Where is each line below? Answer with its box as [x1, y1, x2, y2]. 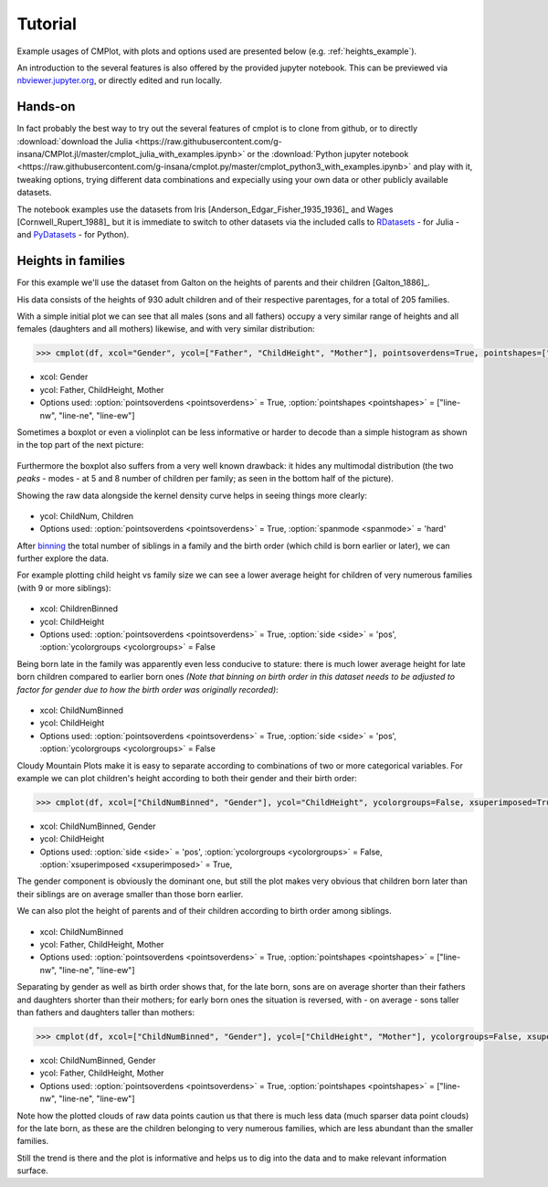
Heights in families [16, 253, 125, 269]
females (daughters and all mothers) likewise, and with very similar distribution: [16, 323, 315, 334]
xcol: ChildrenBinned [39, 603, 119, 614]
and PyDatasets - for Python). [16, 229, 130, 240]
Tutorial [16, 14, 78, 34]
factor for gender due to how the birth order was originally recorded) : [16, 684, 279, 694]
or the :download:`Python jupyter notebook [247, 149, 409, 160]
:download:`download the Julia [16, 135, 132, 146]
